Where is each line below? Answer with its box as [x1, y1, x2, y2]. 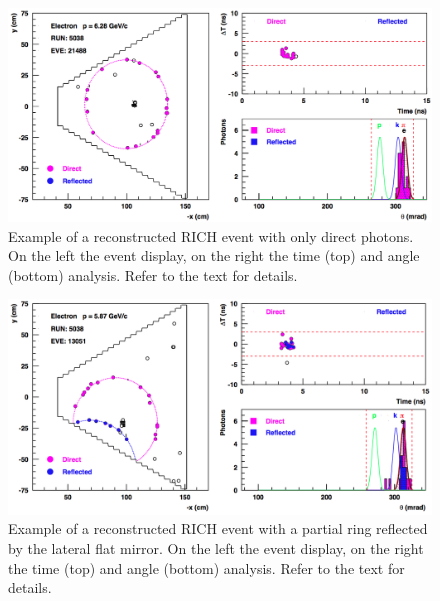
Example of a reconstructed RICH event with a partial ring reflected [8, 518, 428, 539]
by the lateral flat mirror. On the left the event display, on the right [8, 537, 424, 558]
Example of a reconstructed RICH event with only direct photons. [8, 225, 414, 246]
